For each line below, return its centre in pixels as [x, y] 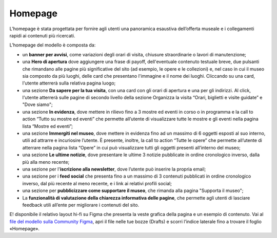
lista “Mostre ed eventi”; [48, 126]
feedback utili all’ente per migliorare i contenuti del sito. [81, 205]
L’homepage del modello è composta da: [53, 45]
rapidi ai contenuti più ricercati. [42, 35]
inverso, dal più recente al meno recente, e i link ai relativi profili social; [97, 183]
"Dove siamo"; [38, 104]
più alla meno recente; [46, 162]
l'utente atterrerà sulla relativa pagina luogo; [69, 83]
